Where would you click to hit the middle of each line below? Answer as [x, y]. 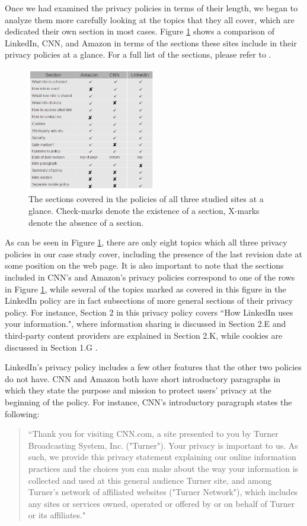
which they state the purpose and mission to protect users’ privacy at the [138, 390]
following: [22, 413]
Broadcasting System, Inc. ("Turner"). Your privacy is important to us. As [163, 445]
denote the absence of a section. [86, 222]
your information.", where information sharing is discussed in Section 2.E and [145, 324]
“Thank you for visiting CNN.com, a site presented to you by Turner [153, 434]
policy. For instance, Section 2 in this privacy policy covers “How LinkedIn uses [149, 312]
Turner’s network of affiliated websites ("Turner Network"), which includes [163, 492]
